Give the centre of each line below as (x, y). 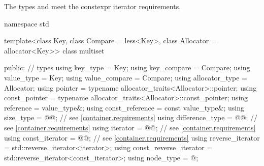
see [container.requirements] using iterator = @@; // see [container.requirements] (130, 127)
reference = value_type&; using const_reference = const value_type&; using (124, 107)
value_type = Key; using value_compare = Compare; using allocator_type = (126, 77)
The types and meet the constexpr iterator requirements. (93, 6)
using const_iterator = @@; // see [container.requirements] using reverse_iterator (132, 137)
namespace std (27, 23)
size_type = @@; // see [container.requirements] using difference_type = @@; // (131, 117)
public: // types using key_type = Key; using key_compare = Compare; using (127, 67)
